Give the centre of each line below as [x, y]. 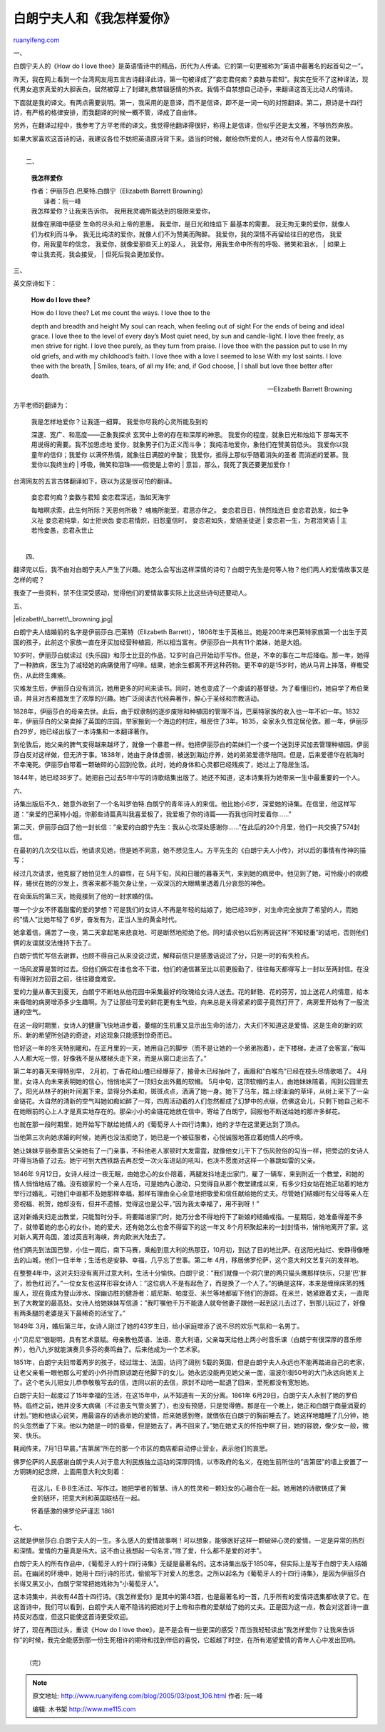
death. [40, 376]
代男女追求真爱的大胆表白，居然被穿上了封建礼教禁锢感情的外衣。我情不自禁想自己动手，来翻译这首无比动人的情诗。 [185, 89]
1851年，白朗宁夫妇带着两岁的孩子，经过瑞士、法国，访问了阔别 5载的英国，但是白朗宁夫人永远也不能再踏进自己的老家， [191, 1362]
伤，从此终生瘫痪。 [41, 675]
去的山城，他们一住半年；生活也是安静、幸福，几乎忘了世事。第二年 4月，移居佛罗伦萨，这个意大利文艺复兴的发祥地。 [188, 1260]
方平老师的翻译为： [41, 405]
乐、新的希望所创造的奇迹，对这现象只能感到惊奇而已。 [94, 1035]
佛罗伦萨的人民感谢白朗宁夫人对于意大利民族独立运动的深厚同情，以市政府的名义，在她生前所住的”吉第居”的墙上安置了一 [191, 1461]
